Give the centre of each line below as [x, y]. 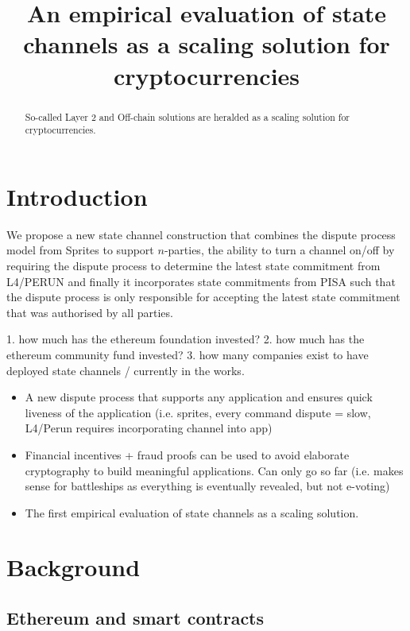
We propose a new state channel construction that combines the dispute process [201, 234]
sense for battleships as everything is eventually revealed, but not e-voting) [207, 486]
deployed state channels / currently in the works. [126, 370]
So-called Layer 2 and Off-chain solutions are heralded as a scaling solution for [188, 116]
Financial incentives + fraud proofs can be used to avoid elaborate [187, 454]
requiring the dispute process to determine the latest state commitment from [193, 265]
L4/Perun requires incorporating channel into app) [149, 428]
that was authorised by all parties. [90, 312]
